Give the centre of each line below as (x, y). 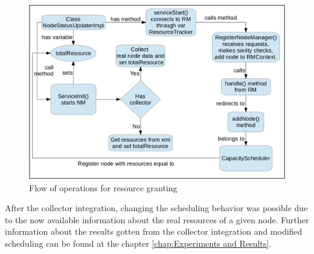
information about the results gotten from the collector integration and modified (154, 231)
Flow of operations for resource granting (103, 187)
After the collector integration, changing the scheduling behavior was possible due (156, 208)
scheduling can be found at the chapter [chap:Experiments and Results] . (138, 243)
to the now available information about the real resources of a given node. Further (157, 219)
